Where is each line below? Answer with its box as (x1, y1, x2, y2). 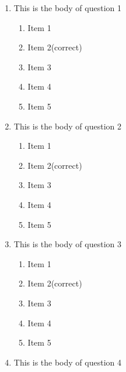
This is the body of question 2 (13, 120, 121, 132)
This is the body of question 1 (13, 2, 121, 13)
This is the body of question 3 (13, 238, 121, 250)
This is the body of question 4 (13, 356, 121, 368)
